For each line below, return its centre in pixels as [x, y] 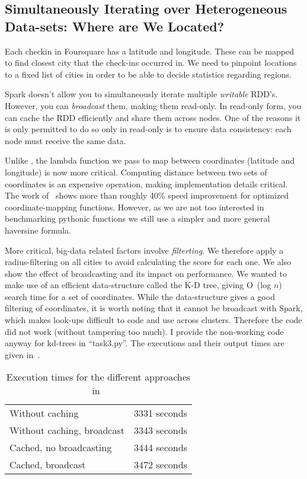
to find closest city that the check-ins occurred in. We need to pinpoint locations [151, 63]
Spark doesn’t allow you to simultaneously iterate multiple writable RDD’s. [141, 94]
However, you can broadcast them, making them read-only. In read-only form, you [153, 105]
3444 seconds [160, 448]
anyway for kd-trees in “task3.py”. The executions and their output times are [145, 343]
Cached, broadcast [48, 465]
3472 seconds [160, 465]
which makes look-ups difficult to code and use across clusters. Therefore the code [153, 320]
